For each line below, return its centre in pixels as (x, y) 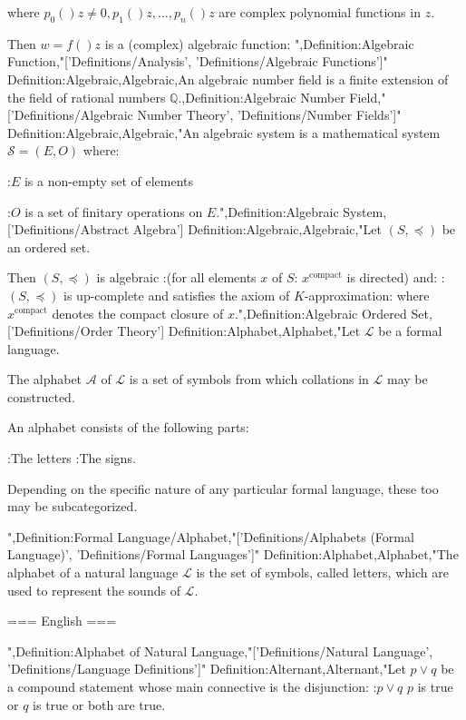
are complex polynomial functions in (320, 12)
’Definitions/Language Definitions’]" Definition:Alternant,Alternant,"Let (207, 669)
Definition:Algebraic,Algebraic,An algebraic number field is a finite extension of (228, 79)
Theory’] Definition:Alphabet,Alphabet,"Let (239, 331)
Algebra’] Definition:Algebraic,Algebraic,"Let (257, 229)
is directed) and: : (396, 277)
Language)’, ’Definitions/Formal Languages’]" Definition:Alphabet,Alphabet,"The (233, 554)
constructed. (41, 396)
